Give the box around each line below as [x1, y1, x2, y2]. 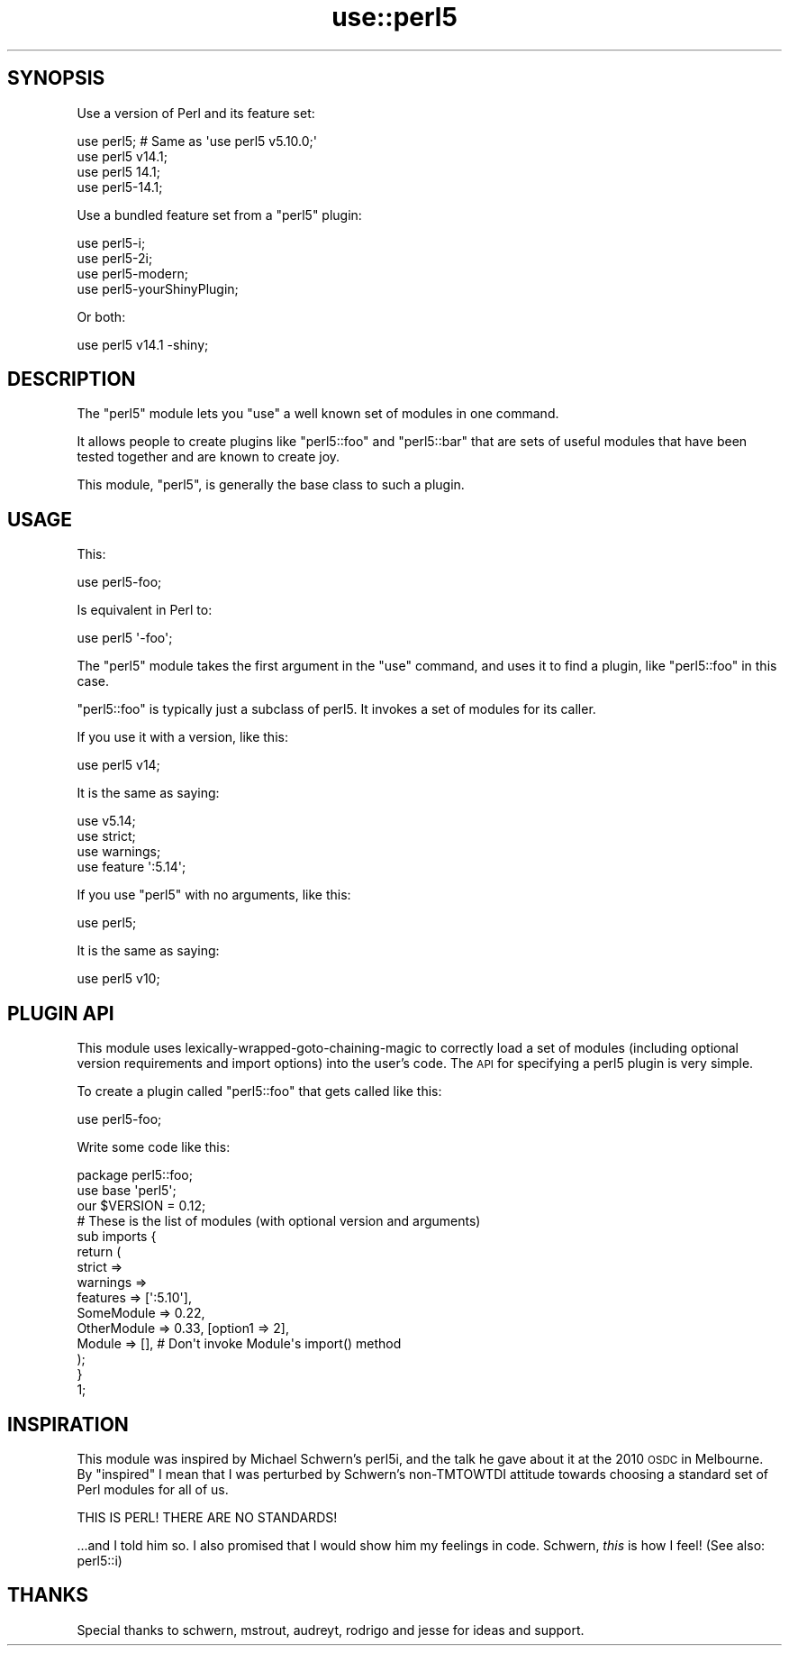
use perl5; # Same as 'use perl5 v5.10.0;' [77, 132, 317, 149]
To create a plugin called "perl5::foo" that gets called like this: [77, 1083, 442, 1100]
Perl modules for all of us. [77, 1481, 229, 1497]
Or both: [77, 308, 126, 324]
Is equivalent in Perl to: [77, 602, 213, 618]
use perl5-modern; [77, 265, 188, 281]
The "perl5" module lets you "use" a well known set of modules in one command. [77, 406, 559, 422]
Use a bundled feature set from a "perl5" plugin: [77, 206, 362, 223]
